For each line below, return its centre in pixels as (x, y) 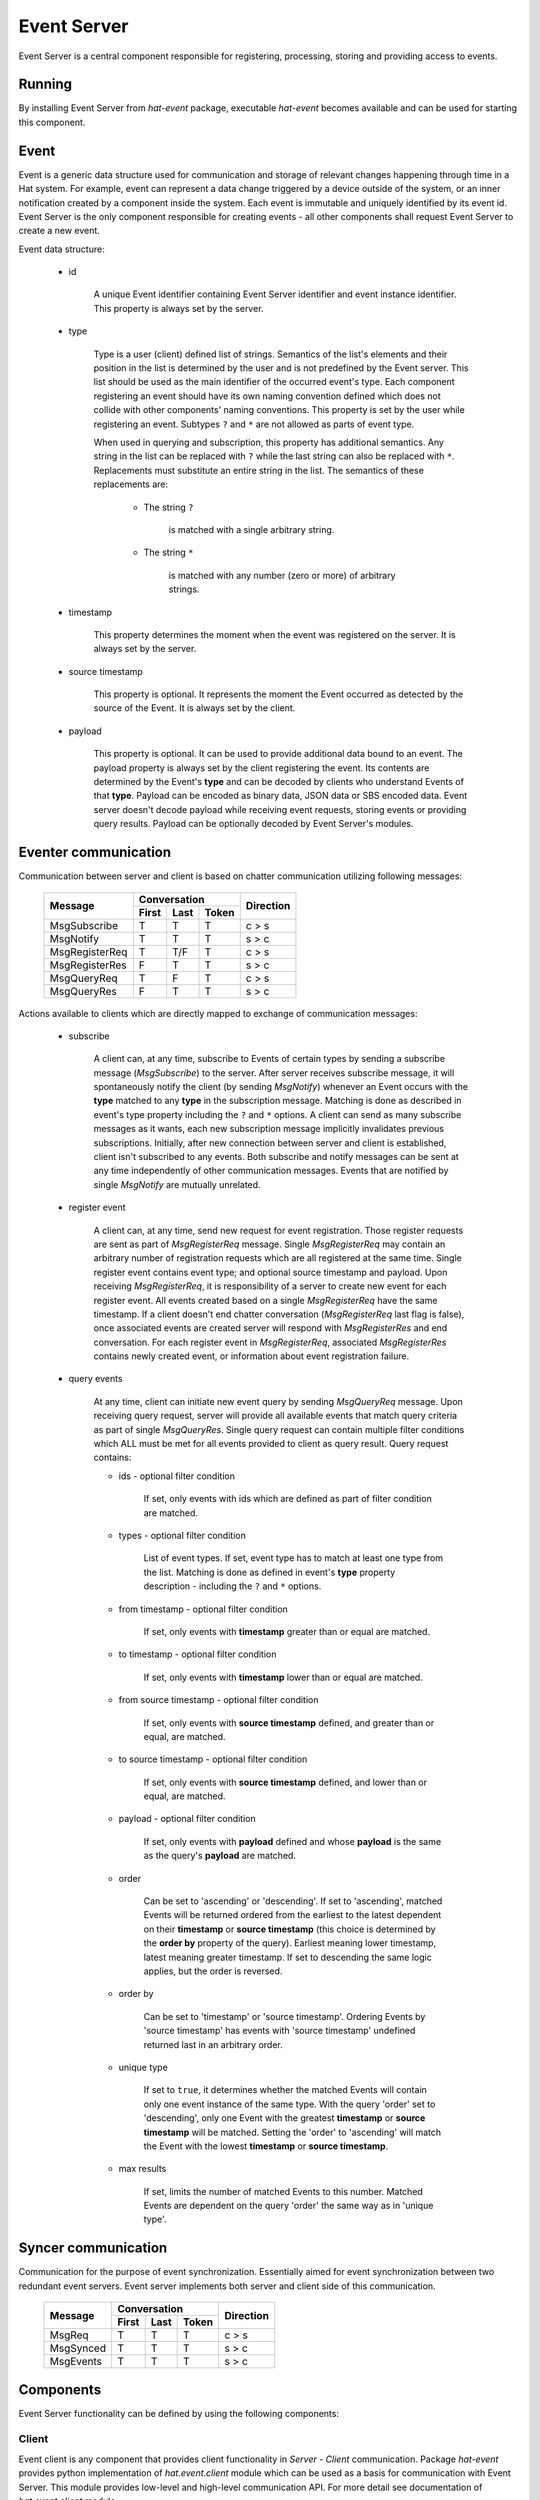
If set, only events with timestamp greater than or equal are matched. (286, 1631)
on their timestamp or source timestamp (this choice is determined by (289, 1929)
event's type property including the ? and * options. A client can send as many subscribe (277, 1114)
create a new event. (59, 231)
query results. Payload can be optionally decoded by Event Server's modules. (253, 824)
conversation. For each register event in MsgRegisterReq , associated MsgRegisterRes (270, 1342)
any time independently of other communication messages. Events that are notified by (271, 1171)
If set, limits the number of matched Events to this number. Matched (283, 2191)
